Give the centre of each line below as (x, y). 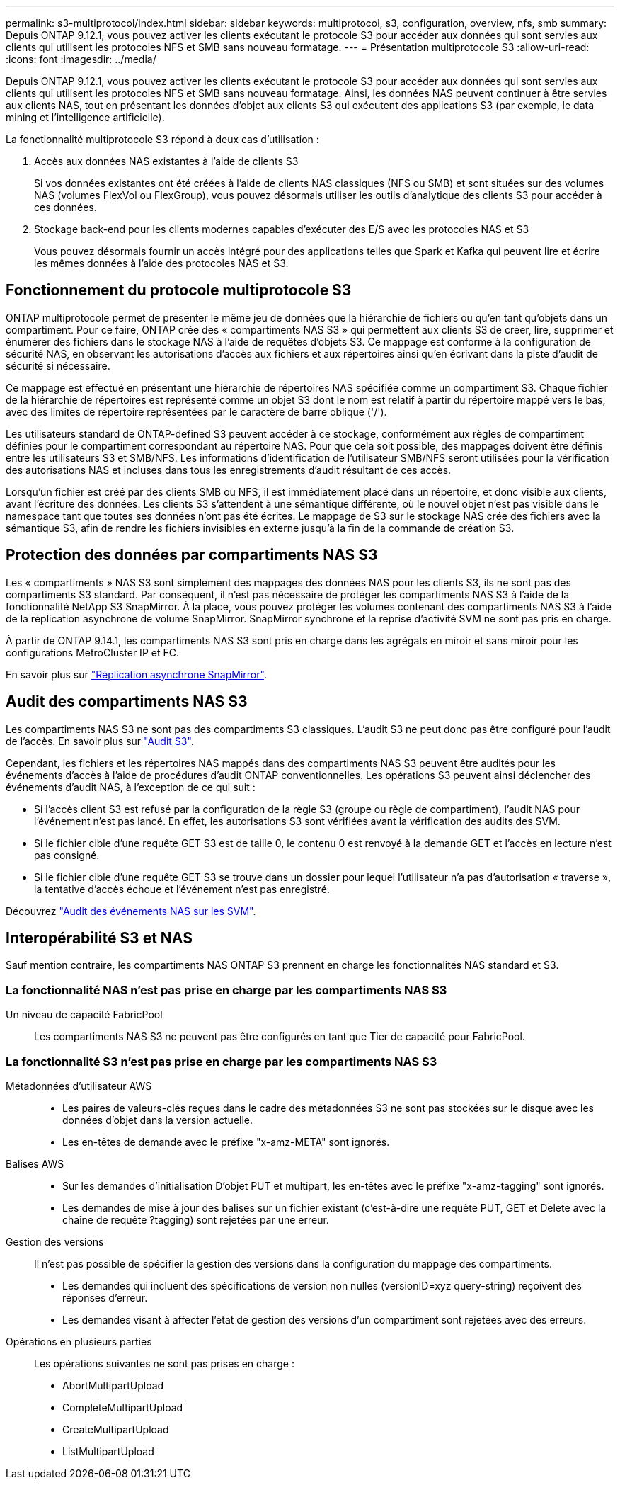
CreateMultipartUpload (116, 1429)
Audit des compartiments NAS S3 (127, 702)
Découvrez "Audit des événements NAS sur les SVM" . (131, 911)
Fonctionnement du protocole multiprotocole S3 (179, 290)
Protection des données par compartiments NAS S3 (192, 555)
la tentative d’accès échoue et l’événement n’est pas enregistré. (182, 889)
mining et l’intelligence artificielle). (85, 117)
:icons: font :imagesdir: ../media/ (81, 59)
